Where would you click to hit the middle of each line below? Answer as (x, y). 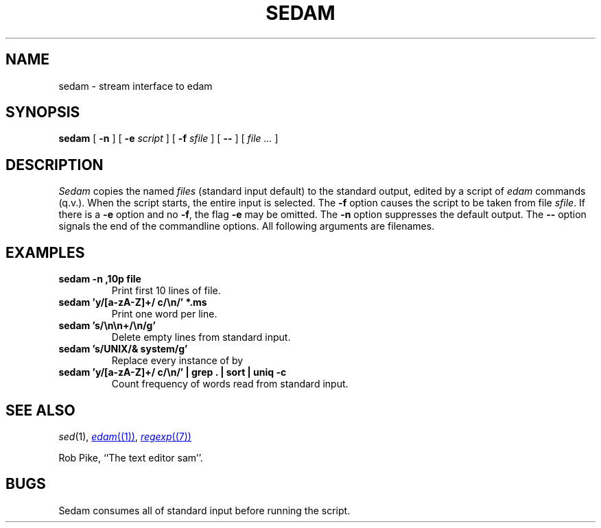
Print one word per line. (164, 314)
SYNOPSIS (43, 112)
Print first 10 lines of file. (166, 291)
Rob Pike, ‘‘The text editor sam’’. (131, 457)
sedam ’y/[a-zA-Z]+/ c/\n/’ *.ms (133, 302)
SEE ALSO (40, 410)
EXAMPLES (45, 252)
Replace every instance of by (177, 361)
